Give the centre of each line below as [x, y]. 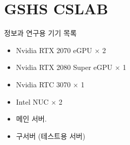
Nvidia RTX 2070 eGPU [54, 50]
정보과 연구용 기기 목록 [40, 33]
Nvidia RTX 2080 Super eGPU [64, 67]
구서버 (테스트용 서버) [51, 136]
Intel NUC [32, 101]
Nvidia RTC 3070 [43, 84]
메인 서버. [31, 119]
